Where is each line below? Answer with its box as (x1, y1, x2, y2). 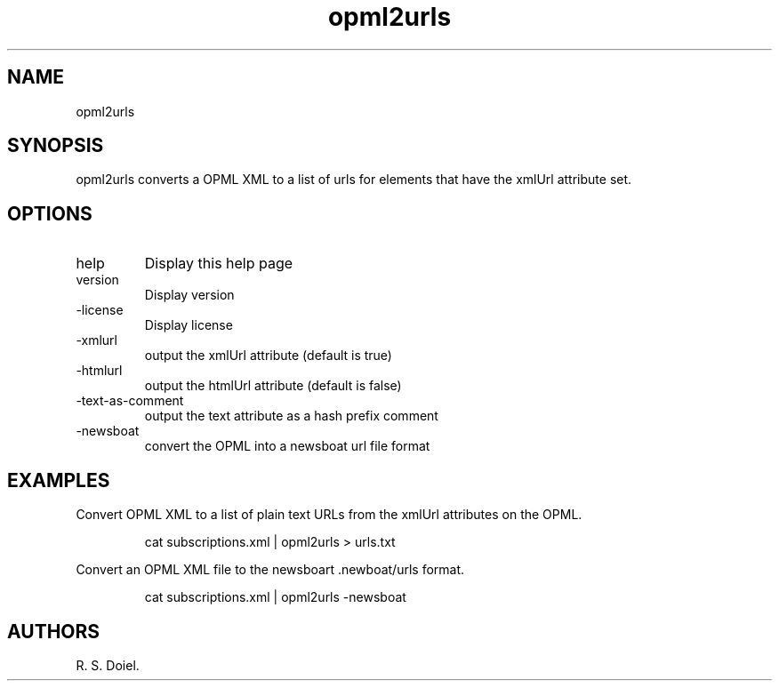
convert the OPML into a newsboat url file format (144, 438, 430, 454)
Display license (144, 317, 233, 333)
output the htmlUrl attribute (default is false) (144, 378, 402, 394)
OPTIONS (7, 202, 92, 225)
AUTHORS (7, 620, 100, 643)
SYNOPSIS (7, 134, 104, 157)
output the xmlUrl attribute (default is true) (144, 348, 392, 364)
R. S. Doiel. (76, 657, 140, 673)
